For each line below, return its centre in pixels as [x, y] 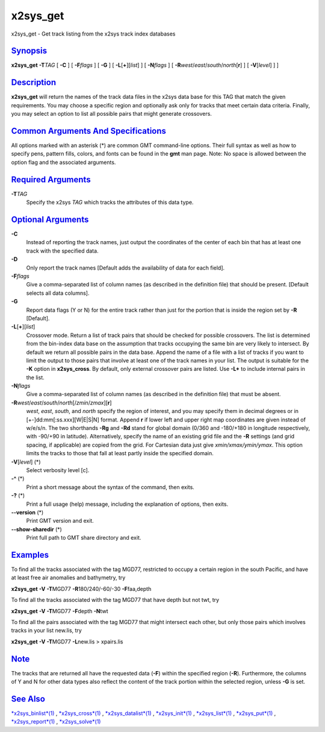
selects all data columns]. [58, 293]
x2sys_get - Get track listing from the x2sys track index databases [93, 34]
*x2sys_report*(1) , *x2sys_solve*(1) [56, 722]
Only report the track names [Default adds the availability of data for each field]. [125, 268]
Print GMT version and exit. [60, 521]
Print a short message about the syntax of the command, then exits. [110, 487]
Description [34, 82]
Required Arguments [51, 179]
